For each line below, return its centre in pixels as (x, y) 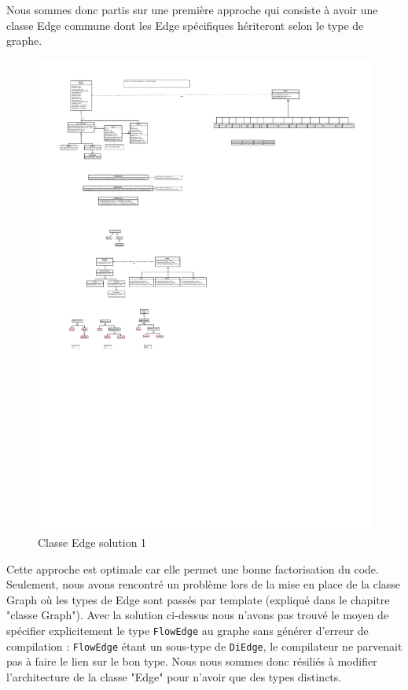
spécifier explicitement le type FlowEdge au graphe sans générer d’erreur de (187, 631)
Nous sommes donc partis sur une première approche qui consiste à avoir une (192, 9)
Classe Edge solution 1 (92, 542)
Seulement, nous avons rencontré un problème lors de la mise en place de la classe (204, 584)
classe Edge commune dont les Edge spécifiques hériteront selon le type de (185, 25)
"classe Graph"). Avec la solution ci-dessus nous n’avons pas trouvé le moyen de (198, 615)
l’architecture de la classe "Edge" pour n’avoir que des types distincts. (174, 676)
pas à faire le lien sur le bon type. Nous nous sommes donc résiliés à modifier (192, 661)
